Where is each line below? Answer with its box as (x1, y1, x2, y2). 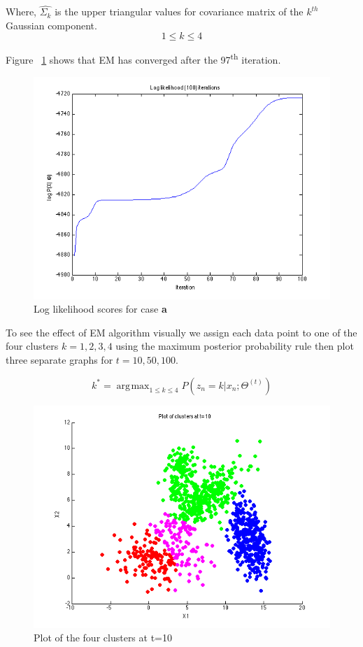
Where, (6, 4, 36, 19)
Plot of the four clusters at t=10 (34, 630, 172, 645)
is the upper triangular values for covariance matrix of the (55, 4, 304, 19)
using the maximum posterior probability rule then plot (115, 339, 354, 353)
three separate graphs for (6, 353, 113, 367)
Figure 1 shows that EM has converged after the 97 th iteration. (6, 50, 281, 67)
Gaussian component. (6, 17, 97, 32)
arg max (116, 381, 150, 391)
